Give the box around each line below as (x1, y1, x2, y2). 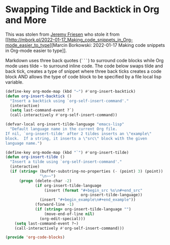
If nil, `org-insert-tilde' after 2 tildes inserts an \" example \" (5, 131, 152, 136)
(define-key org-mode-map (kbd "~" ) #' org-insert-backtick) (5, 89, 136, 94)
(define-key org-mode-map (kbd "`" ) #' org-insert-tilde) (5, 150, 129, 155)
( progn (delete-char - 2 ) (18, 178, 72, 183)
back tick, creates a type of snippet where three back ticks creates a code (5, 68, 162, 74)
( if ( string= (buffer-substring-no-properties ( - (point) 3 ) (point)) (10, 169, 163, 174)
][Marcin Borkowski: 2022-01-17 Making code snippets (50, 42, 165, 48)
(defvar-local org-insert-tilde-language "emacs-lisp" (5, 122, 125, 127)
